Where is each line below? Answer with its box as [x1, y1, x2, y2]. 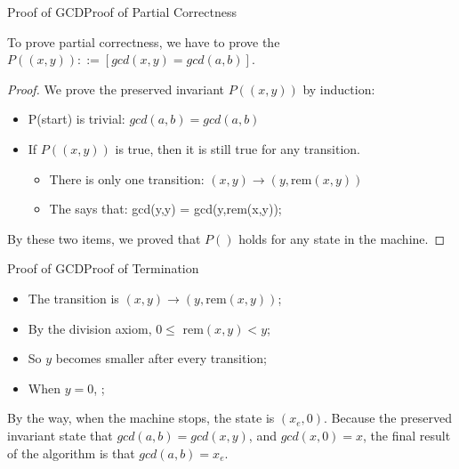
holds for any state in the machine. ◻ [238, 229, 446, 247]
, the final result [363, 425, 451, 444]
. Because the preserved [324, 408, 452, 427]
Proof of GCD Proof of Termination [7, 259, 199, 278]
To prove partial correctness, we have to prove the [7, 32, 280, 51]
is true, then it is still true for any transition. [115, 139, 360, 158]
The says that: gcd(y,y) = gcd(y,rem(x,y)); [49, 199, 282, 218]
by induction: [302, 79, 375, 98]
